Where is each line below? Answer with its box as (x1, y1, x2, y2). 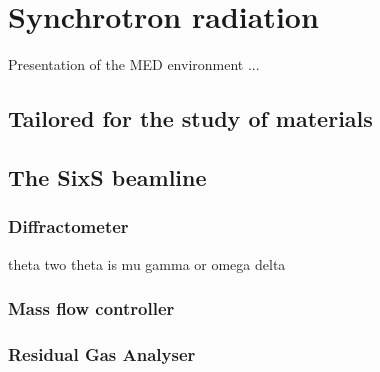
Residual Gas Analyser (8, 341, 196, 366)
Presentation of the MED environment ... (8, 54, 260, 75)
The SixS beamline (8, 161, 207, 192)
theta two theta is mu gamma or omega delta (8, 253, 286, 274)
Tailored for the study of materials (8, 103, 373, 134)
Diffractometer (8, 214, 129, 239)
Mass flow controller (8, 296, 175, 321)
